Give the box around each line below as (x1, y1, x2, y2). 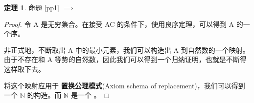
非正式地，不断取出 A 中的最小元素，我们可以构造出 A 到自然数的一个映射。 (4, 44, 250, 55)
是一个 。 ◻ (70, 90, 110, 100)
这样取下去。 (4, 63, 45, 74)
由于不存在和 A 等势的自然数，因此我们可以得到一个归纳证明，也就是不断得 (4, 54, 247, 64)
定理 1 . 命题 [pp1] (4, 2, 59, 12)
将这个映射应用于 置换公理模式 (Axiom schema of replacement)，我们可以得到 (4, 80, 245, 90)
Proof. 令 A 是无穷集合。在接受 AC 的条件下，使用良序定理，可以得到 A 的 (4, 19, 243, 29)
